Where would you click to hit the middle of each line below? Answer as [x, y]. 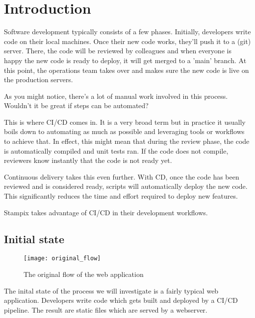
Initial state [34, 238]
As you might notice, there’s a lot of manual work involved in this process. [116, 96]
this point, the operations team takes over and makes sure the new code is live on [127, 70]
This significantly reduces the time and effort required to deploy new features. [121, 196]
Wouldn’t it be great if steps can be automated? [76, 105]
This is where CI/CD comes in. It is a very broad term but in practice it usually [125, 122]
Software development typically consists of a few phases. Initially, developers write [127, 32]
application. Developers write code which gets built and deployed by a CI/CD [121, 300]
